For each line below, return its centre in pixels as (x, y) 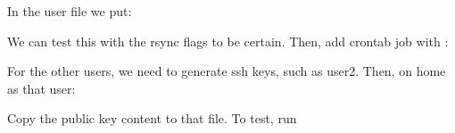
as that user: (41, 88)
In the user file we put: (70, 11)
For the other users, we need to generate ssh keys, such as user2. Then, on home (227, 71)
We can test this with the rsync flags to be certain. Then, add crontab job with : (228, 41)
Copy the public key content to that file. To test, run (152, 118)
